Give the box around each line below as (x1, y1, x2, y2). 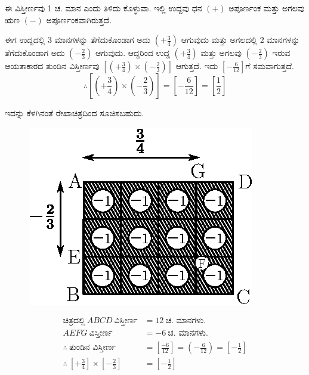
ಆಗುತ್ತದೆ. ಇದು (175, 60, 218, 72)
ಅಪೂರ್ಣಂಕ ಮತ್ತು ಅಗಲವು (228, 2, 305, 14)
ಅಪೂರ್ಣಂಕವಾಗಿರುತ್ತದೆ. (46, 13, 112, 26)
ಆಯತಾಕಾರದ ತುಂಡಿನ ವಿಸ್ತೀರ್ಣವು (5, 60, 100, 72)
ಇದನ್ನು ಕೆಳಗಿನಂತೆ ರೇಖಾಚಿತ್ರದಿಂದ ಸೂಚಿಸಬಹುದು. (5, 107, 144, 119)
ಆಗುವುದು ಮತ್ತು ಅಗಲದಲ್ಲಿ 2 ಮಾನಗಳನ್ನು (181, 33, 300, 46)
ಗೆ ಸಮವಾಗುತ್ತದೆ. (245, 60, 294, 72)
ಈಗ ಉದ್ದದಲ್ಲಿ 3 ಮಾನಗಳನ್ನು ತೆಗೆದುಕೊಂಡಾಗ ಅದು (5, 33, 151, 46)
